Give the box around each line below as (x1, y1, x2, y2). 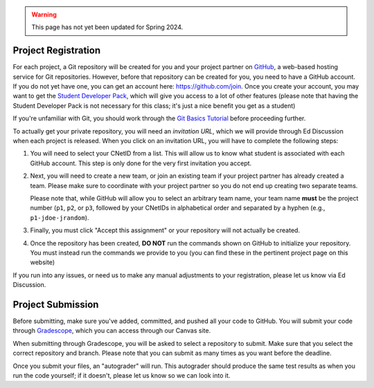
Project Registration (12, 45, 100, 57)
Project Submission (12, 298, 99, 311)
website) (30, 258, 55, 266)
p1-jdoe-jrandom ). (30, 213, 89, 221)
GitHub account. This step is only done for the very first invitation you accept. (30, 159, 252, 167)
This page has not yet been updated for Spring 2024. (31, 23, 184, 31)
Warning (31, 10, 57, 19)
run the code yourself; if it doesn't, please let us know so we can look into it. (12, 371, 231, 380)
